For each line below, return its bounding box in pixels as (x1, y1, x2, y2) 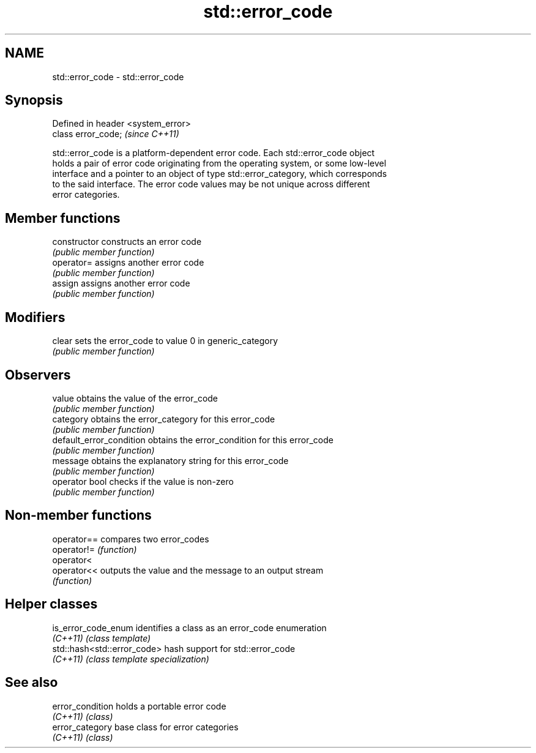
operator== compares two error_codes (52, 533, 209, 544)
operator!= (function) (52, 544, 137, 555)
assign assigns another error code (52, 278, 190, 289)
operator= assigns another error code (52, 257, 204, 268)
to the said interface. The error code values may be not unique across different (52, 179, 370, 190)
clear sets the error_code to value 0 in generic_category (52, 335, 278, 347)
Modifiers (5, 309, 65, 325)
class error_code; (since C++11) (52, 129, 179, 140)
